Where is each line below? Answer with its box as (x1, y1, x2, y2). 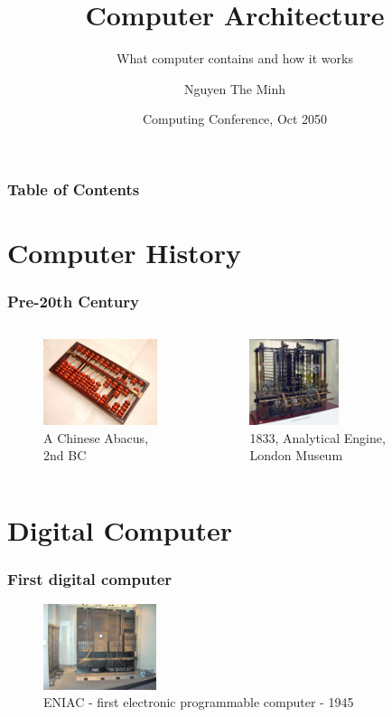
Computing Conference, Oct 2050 (142, 109, 328, 128)
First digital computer (7, 567, 173, 590)
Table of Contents (7, 177, 140, 200)
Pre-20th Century (7, 290, 139, 313)
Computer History (7, 234, 241, 271)
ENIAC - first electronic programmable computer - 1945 (43, 693, 354, 712)
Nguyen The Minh (183, 79, 285, 98)
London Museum (249, 446, 343, 465)
